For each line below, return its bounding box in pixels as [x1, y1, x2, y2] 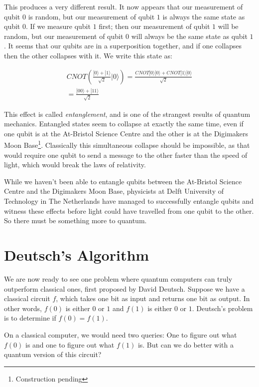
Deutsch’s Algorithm [4, 245, 149, 265]
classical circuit [4, 293, 50, 304]
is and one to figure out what [25, 339, 115, 350]
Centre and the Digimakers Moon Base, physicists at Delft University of [4, 186, 224, 196]
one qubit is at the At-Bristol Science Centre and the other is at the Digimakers [4, 128, 249, 138]
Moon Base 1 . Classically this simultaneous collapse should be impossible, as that [4, 138, 250, 150]
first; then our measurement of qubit [99, 21, 210, 31]
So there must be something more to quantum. [4, 215, 147, 226]
